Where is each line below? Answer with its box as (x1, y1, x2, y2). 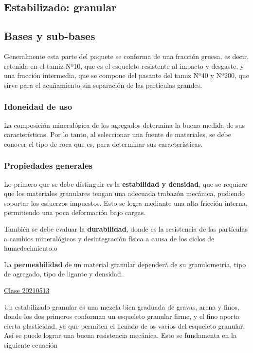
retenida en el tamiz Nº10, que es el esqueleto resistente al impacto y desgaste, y (4, 60, 244, 71)
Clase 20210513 (4, 285, 50, 295)
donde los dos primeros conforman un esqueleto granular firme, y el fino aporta (4, 311, 239, 321)
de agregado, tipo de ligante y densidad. (4, 269, 123, 279)
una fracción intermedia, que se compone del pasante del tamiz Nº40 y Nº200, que (4, 70, 249, 80)
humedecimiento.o (4, 243, 57, 253)
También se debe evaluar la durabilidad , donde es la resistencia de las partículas (4, 223, 248, 234)
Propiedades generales (4, 159, 92, 172)
